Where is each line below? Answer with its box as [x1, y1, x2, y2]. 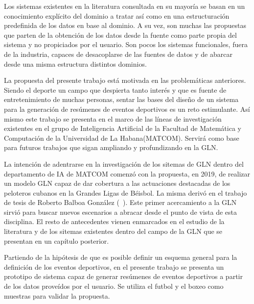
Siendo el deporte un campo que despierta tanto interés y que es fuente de [4, 84, 227, 95]
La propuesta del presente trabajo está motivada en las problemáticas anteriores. [4, 75, 246, 85]
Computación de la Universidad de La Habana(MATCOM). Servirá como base [4, 132, 239, 143]
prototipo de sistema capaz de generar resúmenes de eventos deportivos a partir [4, 271, 243, 281]
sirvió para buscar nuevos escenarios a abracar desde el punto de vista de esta [4, 206, 237, 217]
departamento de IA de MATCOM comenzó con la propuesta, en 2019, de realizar [4, 168, 251, 178]
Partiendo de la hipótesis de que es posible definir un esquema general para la [4, 252, 237, 262]
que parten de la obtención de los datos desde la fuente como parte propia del [4, 29, 237, 40]
